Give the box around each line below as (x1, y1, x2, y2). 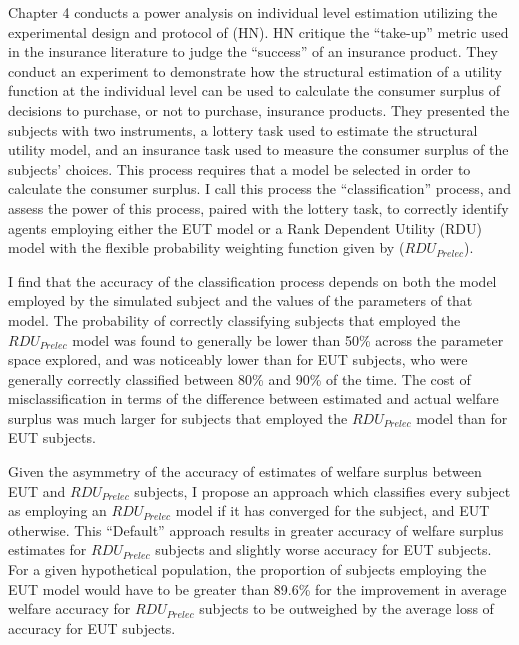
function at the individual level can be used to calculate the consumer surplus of (8, 80, 500, 101)
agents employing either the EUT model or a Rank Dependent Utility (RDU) (8, 217, 483, 238)
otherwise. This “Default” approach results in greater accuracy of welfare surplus (8, 519, 504, 540)
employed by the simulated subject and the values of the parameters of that (8, 290, 473, 311)
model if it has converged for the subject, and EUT (175, 500, 490, 521)
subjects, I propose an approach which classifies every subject (134, 480, 511, 501)
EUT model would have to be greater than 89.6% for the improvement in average (8, 578, 507, 599)
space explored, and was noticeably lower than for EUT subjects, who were (8, 349, 468, 370)
